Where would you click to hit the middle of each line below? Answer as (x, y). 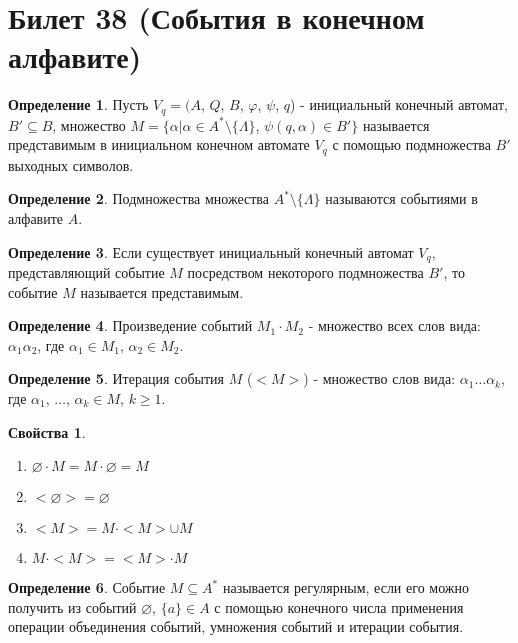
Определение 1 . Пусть (78, 104)
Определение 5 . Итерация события (116, 378)
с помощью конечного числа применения (339, 606)
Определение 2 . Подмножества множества (139, 198)
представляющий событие (86, 272)
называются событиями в (401, 198)
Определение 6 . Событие (87, 587)
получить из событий (72, 606)
